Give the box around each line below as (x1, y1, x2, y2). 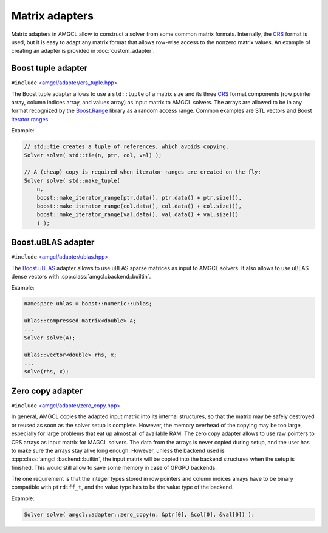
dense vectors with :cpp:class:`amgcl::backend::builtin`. (11, 273, 151, 280)
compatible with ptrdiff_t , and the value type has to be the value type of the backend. (11, 483, 234, 491)
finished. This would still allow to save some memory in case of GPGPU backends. (11, 464, 217, 471)
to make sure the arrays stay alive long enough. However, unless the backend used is (11, 447, 225, 454)
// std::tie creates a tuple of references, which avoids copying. (24, 143, 230, 150)
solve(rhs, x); (24, 368, 69, 375)
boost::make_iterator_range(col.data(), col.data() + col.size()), (36, 202, 242, 209)
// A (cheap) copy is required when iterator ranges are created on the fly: (24, 169, 261, 175)
